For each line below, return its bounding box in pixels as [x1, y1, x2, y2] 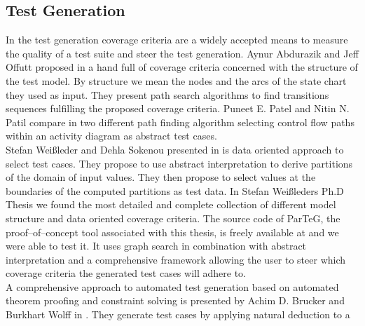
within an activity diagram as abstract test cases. [6, 128, 217, 143]
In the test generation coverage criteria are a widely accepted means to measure [6, 32, 348, 47]
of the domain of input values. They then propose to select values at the [6, 170, 316, 184]
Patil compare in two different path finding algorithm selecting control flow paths [6, 114, 354, 129]
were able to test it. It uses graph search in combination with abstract [6, 238, 307, 253]
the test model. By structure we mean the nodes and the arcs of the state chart [6, 73, 347, 88]
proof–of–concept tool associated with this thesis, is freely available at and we [6, 224, 339, 239]
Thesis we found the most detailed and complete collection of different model [6, 197, 336, 212]
